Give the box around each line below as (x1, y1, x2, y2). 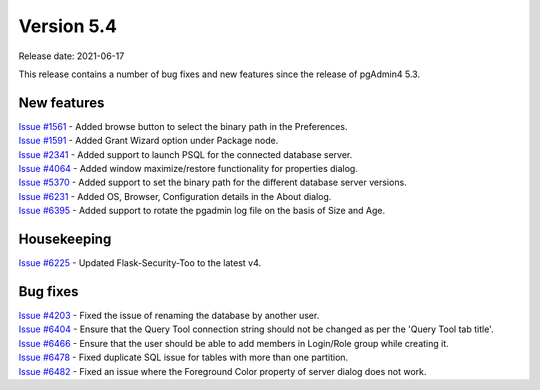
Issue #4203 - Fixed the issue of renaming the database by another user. (18, 310, 320, 321)
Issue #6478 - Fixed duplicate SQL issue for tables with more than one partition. (18, 351, 349, 364)
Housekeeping (18, 231, 112, 247)
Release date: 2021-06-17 (18, 50, 125, 62)
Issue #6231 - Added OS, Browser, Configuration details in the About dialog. (18, 190, 332, 202)
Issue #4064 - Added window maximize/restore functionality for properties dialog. (18, 163, 359, 175)
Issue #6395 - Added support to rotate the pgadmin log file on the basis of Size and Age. (18, 205, 385, 217)
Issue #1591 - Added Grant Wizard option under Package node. (18, 135, 279, 147)
